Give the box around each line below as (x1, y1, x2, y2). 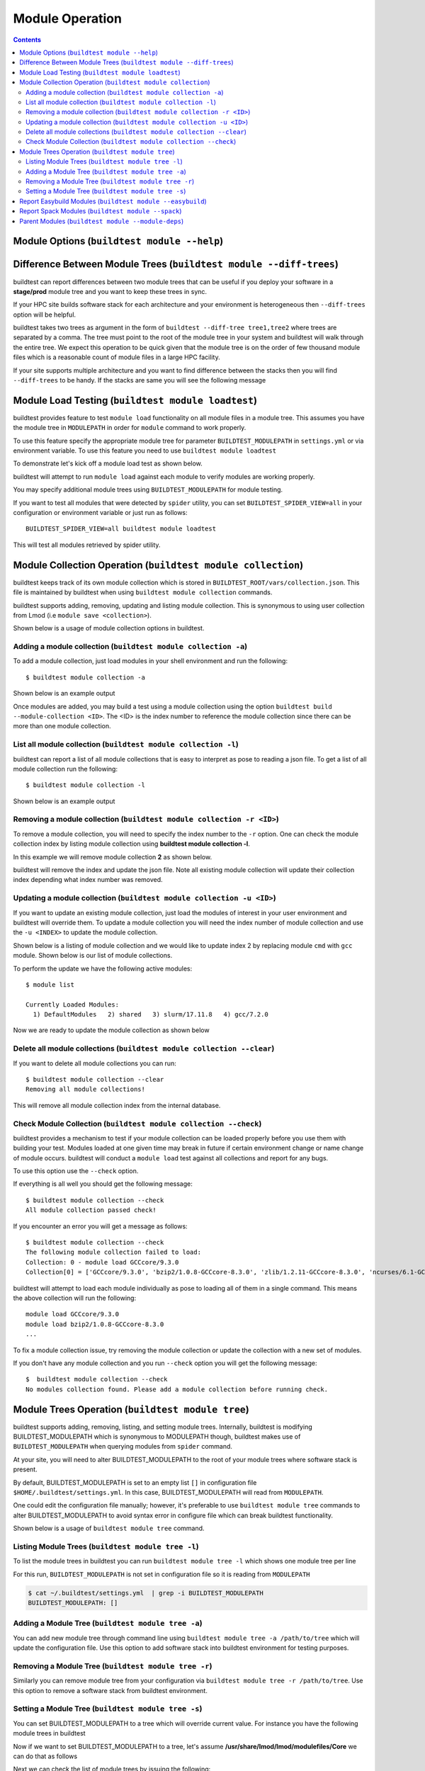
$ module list (25, 980, 74, 988)
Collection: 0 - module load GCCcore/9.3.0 (25, 1258, 179, 1266)
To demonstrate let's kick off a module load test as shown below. (13, 459, 203, 468)
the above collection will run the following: (13, 1294, 137, 1302)
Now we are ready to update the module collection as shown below (13, 1026, 210, 1034)
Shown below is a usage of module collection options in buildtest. (13, 624, 205, 633)
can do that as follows (13, 1752, 78, 1760)
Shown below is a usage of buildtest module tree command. (13, 1524, 205, 1533)
